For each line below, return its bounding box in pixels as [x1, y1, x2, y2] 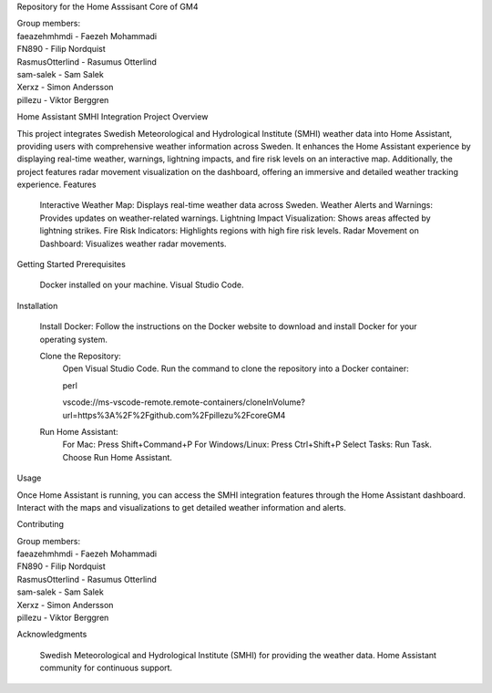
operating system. [39, 334, 108, 345]
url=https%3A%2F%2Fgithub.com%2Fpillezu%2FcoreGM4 [62, 409, 286, 420]
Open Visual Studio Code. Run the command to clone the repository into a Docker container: [62, 363, 409, 374]
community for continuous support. [39, 662, 173, 674]
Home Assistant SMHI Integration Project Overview [16, 111, 209, 122]
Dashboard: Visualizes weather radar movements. [39, 238, 227, 249]
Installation [16, 300, 58, 311]
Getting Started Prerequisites [16, 259, 127, 270]
